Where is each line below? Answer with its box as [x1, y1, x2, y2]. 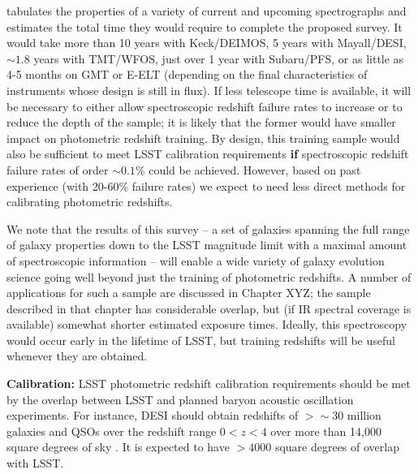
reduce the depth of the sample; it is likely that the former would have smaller [6, 114, 396, 131]
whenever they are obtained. [6, 347, 148, 364]
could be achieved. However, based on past [149, 161, 361, 178]
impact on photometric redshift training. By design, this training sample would [6, 129, 400, 146]
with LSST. [6, 455, 64, 472]
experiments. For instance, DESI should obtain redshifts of [6, 407, 299, 424]
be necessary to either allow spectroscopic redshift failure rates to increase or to [6, 97, 403, 114]
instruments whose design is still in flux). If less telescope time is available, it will [6, 81, 412, 98]
